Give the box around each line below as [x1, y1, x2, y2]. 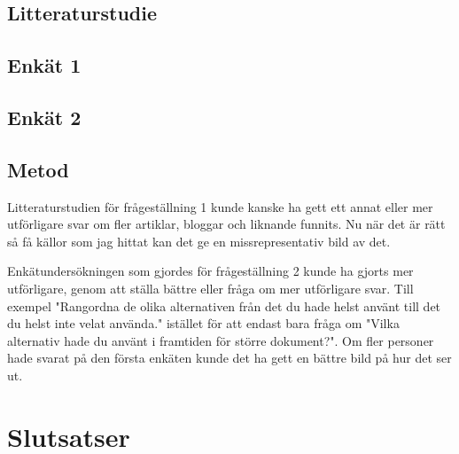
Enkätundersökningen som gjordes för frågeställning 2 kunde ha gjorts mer [7, 262, 414, 280]
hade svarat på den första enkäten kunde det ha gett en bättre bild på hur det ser [7, 348, 452, 367]
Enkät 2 [7, 103, 82, 130]
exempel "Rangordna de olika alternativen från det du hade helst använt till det [7, 296, 441, 315]
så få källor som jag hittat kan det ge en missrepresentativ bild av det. [7, 231, 391, 250]
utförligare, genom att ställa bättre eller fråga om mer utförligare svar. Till [7, 278, 414, 297]
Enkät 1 [7, 51, 82, 79]
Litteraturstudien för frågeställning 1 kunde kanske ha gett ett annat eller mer [7, 197, 433, 215]
